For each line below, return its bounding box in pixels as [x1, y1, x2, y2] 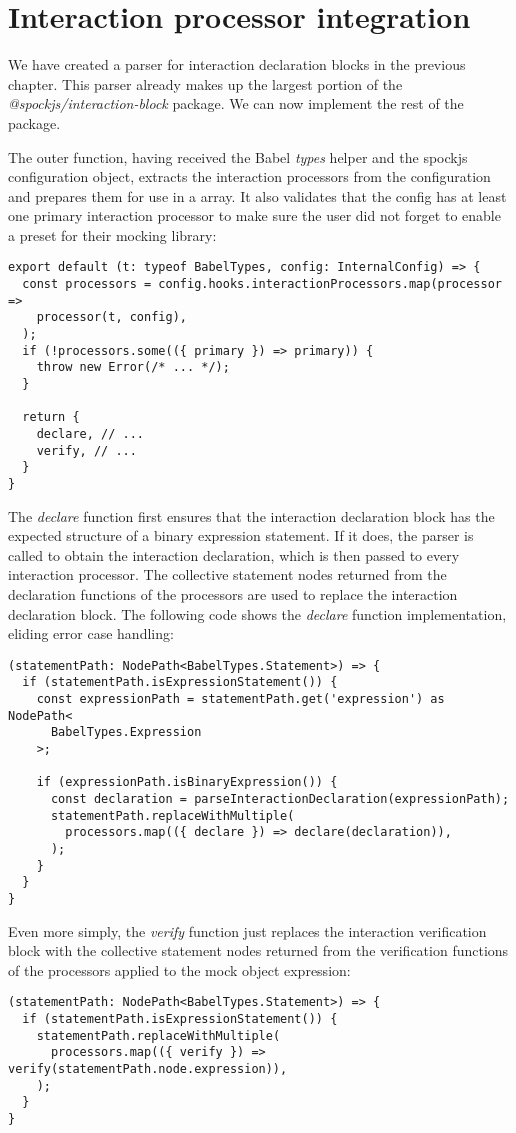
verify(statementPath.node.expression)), [8, 1062, 288, 1077]
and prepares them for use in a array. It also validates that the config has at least [8, 185, 507, 206]
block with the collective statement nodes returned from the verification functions [8, 940, 509, 961]
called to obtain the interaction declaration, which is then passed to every [8, 544, 460, 565]
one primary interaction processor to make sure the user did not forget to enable [8, 205, 501, 226]
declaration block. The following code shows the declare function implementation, [8, 603, 507, 624]
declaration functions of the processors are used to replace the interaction [8, 584, 458, 605]
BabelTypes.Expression [50, 725, 202, 740]
